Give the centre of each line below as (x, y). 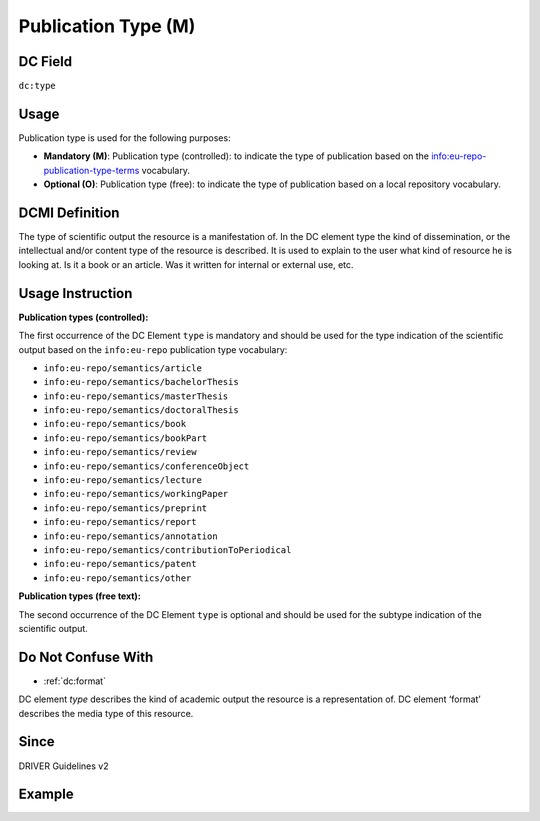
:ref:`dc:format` (75, 681)
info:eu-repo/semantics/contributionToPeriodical (167, 549)
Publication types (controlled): (83, 317)
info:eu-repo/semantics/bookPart (125, 438)
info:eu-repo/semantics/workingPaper (136, 494)
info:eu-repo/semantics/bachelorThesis (141, 382)
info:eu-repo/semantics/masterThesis (136, 396)
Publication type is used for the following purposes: (124, 137)
